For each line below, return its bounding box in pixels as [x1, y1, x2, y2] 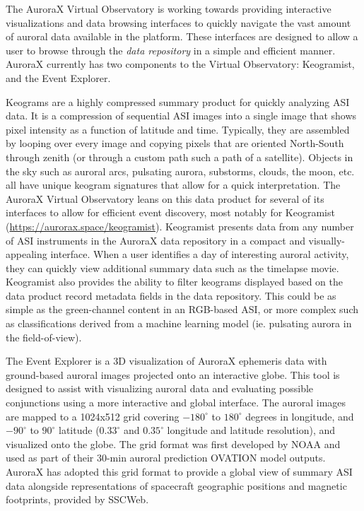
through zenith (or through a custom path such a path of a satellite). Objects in [6, 149, 353, 164]
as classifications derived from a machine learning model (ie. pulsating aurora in [6, 316, 352, 331]
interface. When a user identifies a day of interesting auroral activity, [50, 247, 349, 262]
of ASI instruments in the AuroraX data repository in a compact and [6, 233, 305, 247]
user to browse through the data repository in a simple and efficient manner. [6, 42, 336, 57]
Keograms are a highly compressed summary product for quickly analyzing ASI [6, 94, 350, 109]
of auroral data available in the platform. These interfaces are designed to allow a [6, 29, 358, 44]
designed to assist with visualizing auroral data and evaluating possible [6, 381, 314, 396]
